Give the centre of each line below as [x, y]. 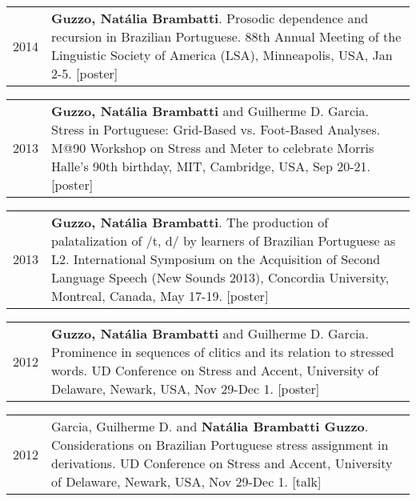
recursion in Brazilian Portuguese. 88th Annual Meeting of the [226, 36]
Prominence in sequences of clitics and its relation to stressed [223, 352]
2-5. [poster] [85, 73]
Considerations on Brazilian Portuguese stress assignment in [220, 445]
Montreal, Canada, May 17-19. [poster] [160, 296]
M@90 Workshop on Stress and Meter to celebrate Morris [213, 148]
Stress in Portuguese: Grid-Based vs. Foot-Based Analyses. [216, 129]
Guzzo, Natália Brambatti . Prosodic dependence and [210, 18]
